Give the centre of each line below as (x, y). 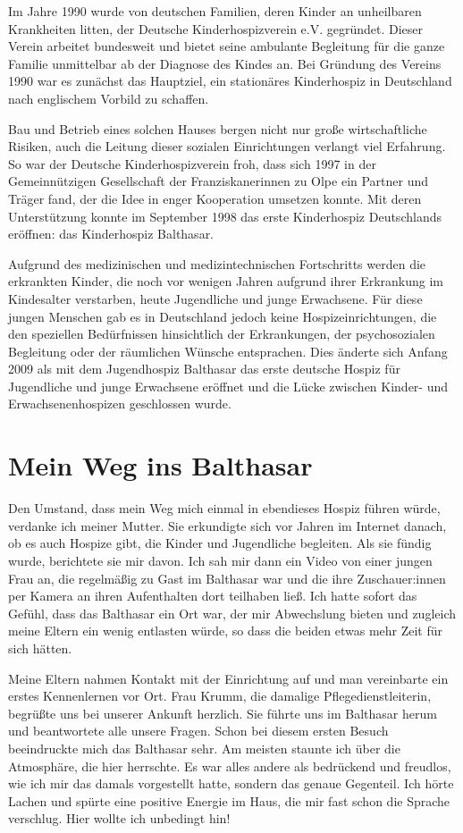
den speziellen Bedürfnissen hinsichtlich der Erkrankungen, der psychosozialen (222, 334)
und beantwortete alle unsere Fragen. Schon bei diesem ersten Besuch (198, 731)
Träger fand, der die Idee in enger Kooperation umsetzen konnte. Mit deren (215, 198)
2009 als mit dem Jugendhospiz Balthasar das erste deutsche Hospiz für (204, 369)
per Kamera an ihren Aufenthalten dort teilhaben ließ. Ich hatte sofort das (213, 596)
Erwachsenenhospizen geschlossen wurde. (120, 404)
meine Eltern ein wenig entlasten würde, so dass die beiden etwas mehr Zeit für (226, 631)
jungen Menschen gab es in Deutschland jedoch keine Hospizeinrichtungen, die (223, 316)
